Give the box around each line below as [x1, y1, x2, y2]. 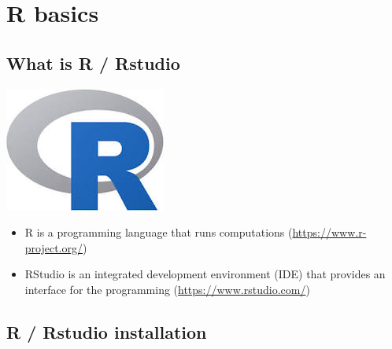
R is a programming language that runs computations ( [24, 224, 293, 241]
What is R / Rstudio [6, 50, 180, 75]
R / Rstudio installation [6, 319, 207, 343]
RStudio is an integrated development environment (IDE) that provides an [24, 266, 386, 282]
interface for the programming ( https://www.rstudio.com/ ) [24, 281, 310, 297]
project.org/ [24, 239, 83, 255]
